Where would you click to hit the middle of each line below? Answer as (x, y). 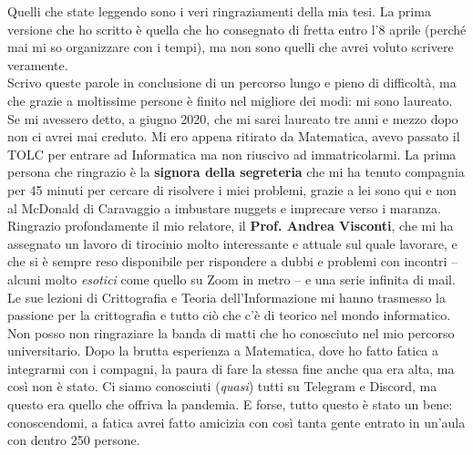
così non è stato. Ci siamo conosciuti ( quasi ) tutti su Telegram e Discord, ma (222, 386)
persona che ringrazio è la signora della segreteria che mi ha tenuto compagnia (236, 172)
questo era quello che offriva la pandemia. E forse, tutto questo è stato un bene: (230, 404)
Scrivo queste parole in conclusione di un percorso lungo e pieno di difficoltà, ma (232, 83)
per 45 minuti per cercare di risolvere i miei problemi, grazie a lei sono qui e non (232, 189)
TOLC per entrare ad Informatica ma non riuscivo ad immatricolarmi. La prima (232, 154)
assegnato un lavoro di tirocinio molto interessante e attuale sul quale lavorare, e (232, 243)
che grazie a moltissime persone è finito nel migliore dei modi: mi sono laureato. (230, 100)
